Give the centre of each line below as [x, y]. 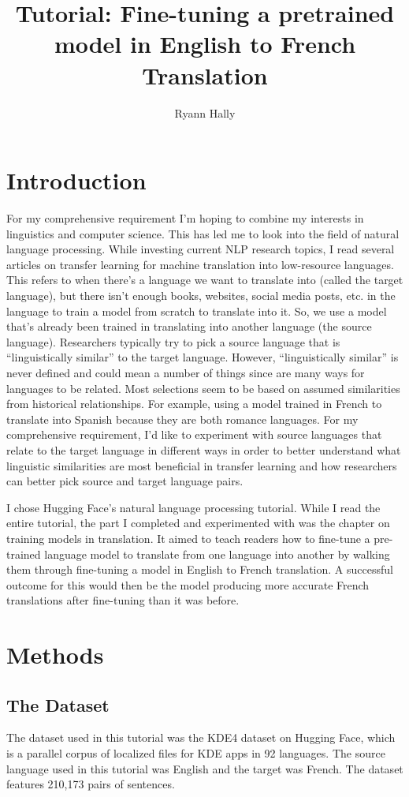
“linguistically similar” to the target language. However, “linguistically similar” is [203, 357]
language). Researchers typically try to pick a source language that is [173, 341]
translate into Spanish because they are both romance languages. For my [182, 419]
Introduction [76, 180]
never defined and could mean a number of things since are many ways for [186, 372]
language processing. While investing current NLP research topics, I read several [201, 249]
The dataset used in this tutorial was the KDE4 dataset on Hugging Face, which [201, 737]
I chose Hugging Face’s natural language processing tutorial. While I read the [193, 507]
